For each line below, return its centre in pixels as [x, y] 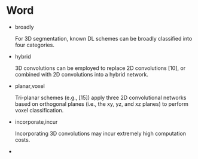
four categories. [35, 45]
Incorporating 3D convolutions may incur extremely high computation [100, 133]
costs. [22, 140]
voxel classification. [39, 110]
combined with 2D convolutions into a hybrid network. [81, 74]
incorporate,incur [36, 122]
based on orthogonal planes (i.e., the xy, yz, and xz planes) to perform [101, 104]
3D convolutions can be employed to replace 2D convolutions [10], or [100, 68]
